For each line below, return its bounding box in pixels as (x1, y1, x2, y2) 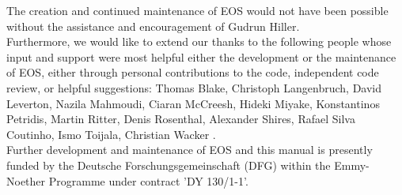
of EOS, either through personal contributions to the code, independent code (6, 64, 379, 81)
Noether (6, 172, 46, 189)
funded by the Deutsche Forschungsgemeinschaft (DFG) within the (6, 156, 331, 173)
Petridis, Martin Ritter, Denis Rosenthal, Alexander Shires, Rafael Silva (6, 111, 355, 127)
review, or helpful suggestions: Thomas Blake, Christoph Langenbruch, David (6, 79, 382, 96)
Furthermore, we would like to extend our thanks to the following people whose (6, 33, 392, 50)
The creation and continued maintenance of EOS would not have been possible (6, 2, 389, 18)
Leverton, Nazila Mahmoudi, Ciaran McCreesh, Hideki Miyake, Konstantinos (6, 95, 380, 111)
